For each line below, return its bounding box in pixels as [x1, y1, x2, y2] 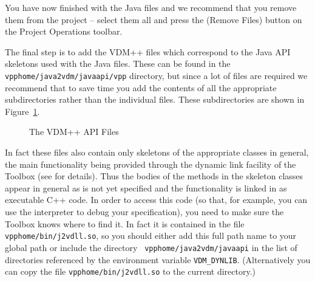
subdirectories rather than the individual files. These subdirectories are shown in [5, 93, 305, 106]
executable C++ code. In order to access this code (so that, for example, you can [5, 193, 308, 206]
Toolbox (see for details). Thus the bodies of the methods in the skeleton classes [5, 170, 303, 182]
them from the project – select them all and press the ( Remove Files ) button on [5, 13, 302, 26]
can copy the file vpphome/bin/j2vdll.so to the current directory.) [5, 265, 256, 278]
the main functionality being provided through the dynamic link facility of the [5, 157, 296, 170]
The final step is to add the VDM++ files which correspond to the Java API [5, 45, 291, 58]
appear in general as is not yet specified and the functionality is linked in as [5, 181, 287, 194]
